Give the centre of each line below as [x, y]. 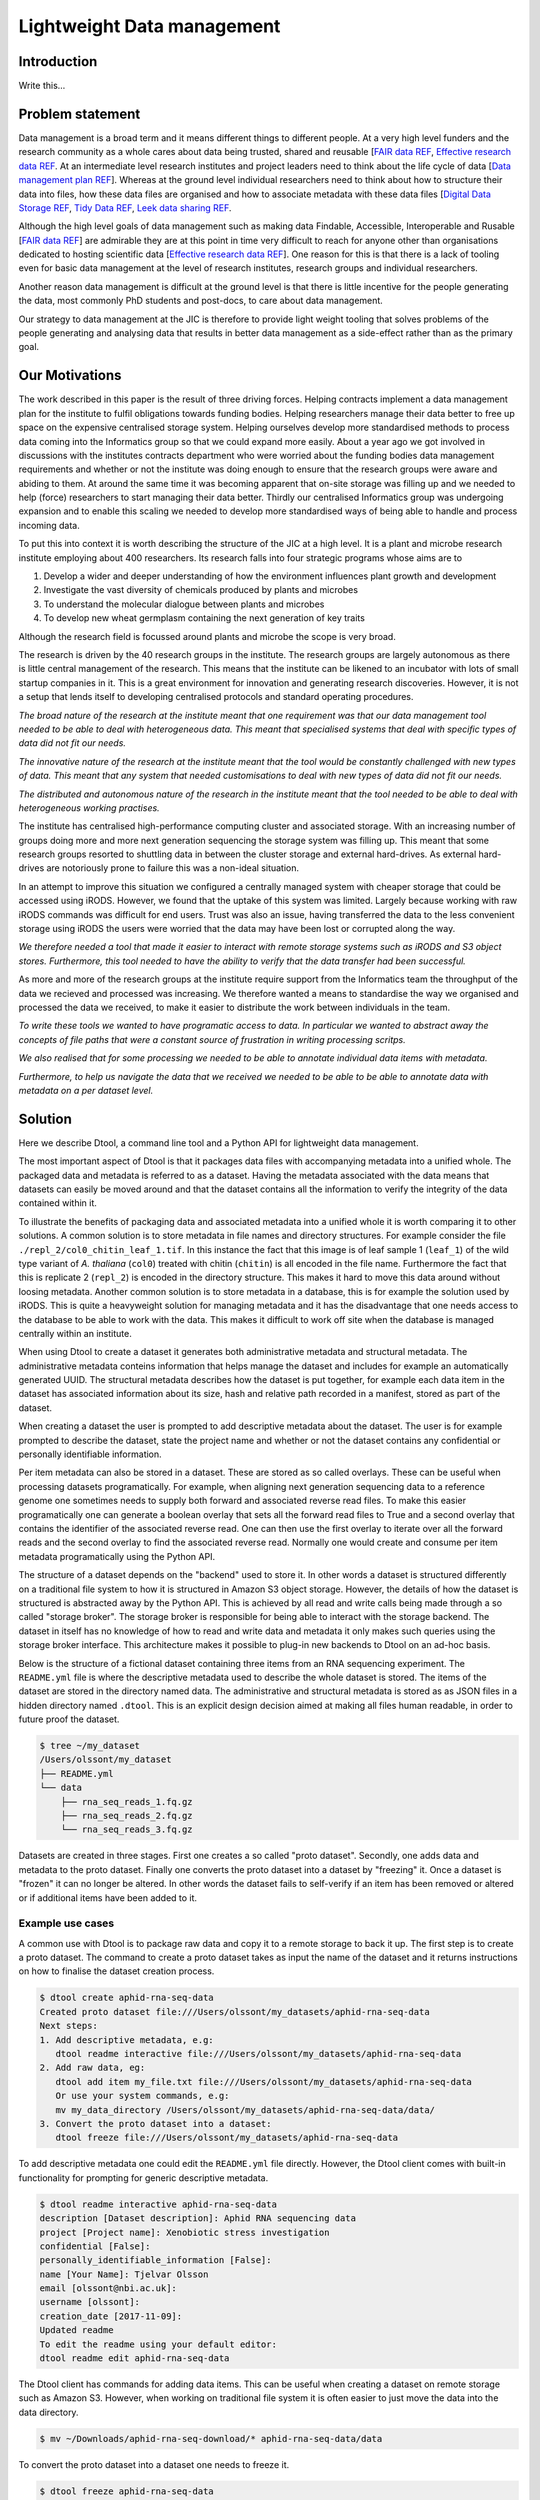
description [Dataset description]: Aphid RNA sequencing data [198, 2218]
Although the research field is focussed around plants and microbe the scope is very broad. [207, 636]
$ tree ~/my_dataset [89, 1746]
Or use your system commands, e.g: [142, 2096]
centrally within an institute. [75, 1333]
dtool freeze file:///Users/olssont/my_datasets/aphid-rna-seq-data [227, 2138]
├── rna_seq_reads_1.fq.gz [127, 1801]
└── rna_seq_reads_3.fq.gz [127, 1829]
